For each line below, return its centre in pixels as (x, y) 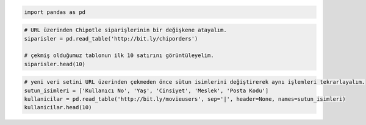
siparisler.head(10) (55, 64)
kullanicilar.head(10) (58, 107)
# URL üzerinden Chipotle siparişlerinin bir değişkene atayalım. (125, 30)
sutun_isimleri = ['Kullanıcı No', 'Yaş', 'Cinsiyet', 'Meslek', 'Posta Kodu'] (146, 90)
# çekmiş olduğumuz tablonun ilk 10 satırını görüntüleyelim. (119, 56)
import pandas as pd (55, 12)
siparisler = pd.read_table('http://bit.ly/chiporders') (111, 39)
